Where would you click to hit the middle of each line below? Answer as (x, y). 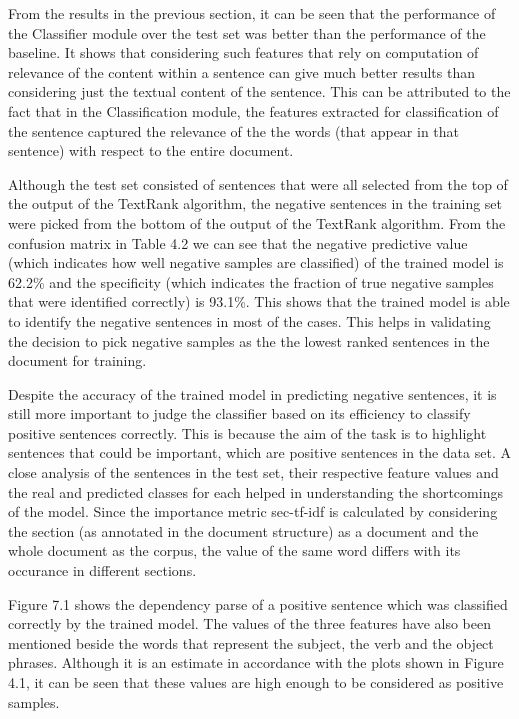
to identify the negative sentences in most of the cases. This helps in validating (249, 320)
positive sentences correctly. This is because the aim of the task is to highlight (247, 432)
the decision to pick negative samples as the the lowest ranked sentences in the (249, 340)
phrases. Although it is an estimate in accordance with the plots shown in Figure (256, 662)
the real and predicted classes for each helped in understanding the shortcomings (255, 491)
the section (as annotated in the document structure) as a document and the (243, 530)
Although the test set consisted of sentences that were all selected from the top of (258, 183)
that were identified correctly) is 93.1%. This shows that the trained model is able (259, 301)
